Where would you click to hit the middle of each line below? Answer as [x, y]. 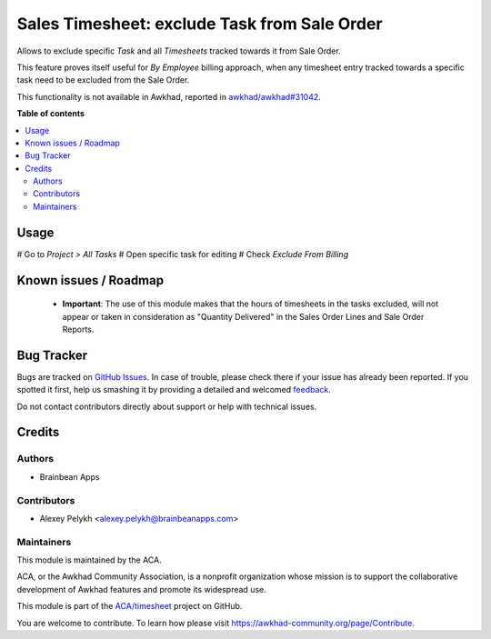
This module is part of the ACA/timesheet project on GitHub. [130, 606]
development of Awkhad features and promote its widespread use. [142, 589]
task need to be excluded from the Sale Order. [103, 80]
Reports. [78, 329]
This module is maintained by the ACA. [90, 560]
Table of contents [51, 114]
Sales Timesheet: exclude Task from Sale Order [200, 24]
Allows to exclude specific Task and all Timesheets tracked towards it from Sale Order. [179, 51]
